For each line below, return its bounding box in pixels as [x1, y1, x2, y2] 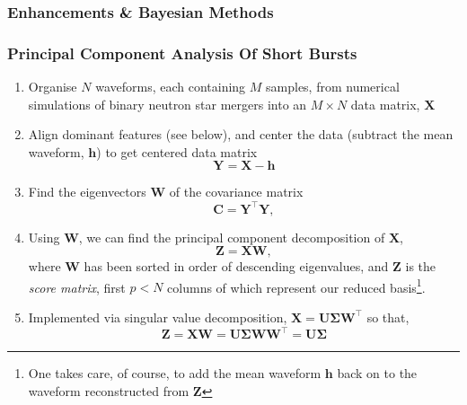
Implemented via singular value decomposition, [28, 307, 287, 326]
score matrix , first [28, 277, 126, 296]
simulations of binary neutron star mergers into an [28, 94, 307, 113]
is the [405, 257, 436, 276]
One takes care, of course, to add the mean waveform [28, 364, 322, 383]
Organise [28, 77, 77, 96]
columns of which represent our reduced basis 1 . [167, 275, 426, 296]
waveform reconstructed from [28, 381, 189, 400]
